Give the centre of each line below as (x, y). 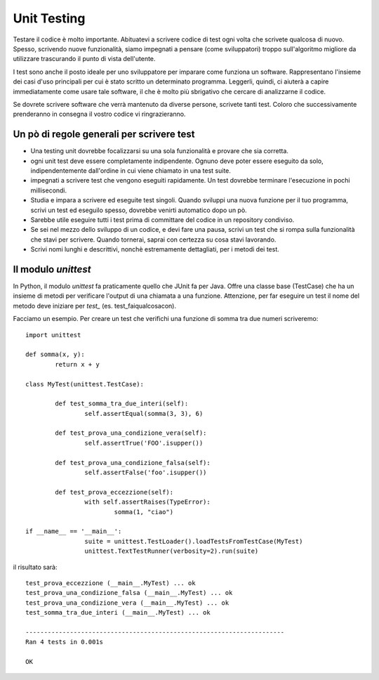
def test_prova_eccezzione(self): (114, 492)
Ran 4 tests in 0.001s (65, 642)
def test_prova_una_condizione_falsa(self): (133, 463)
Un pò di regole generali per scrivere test (104, 135)
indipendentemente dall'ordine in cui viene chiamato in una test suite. (131, 170)
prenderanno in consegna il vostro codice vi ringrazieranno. (99, 114)
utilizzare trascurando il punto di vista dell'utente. (84, 59)
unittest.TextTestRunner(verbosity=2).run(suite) (172, 551)
